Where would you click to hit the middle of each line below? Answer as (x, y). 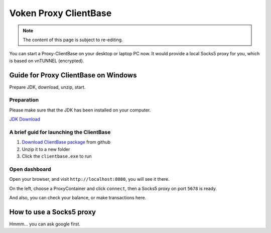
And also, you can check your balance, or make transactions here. (78, 198)
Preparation (24, 100)
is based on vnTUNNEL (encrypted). (47, 61)
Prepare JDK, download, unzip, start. (47, 87)
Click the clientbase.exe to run (57, 156)
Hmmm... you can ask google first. (45, 224)
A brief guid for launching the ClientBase (60, 132)
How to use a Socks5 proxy (53, 212)
